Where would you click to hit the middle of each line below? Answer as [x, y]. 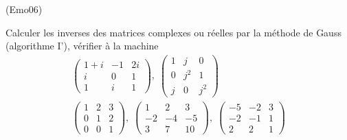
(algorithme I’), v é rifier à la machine [82, 46]
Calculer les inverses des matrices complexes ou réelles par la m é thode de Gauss [173, 32]
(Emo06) [24, 9]
